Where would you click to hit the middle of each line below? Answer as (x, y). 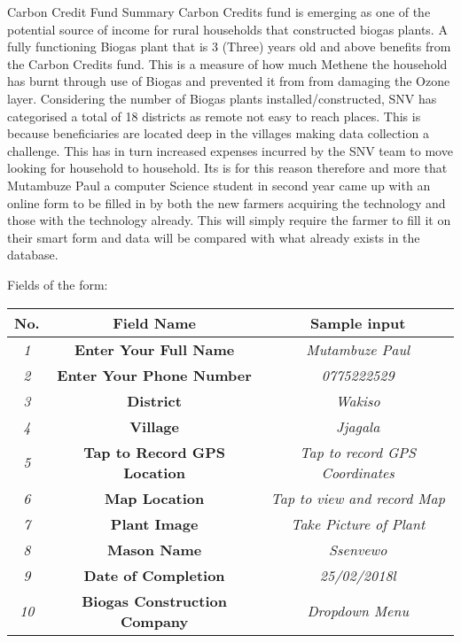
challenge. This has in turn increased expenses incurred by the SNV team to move (230, 150)
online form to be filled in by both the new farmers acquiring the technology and (227, 202)
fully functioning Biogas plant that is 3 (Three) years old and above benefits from (229, 46)
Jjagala (358, 426)
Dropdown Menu (358, 611)
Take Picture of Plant (358, 523)
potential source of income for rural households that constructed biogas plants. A (227, 29)
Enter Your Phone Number (154, 375)
